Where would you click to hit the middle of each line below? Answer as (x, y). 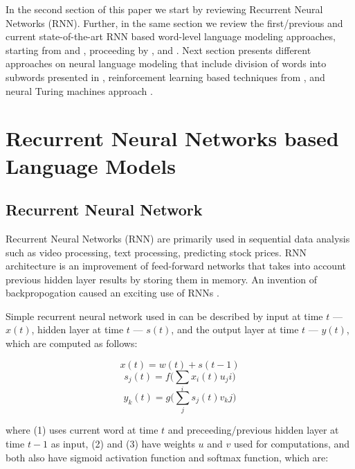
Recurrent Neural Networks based (172, 138)
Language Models (91, 165)
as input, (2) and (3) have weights (123, 443)
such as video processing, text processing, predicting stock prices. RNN (156, 252)
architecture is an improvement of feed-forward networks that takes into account (176, 266)
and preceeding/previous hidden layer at (253, 430)
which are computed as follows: (72, 343)
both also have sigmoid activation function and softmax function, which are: (167, 457)
